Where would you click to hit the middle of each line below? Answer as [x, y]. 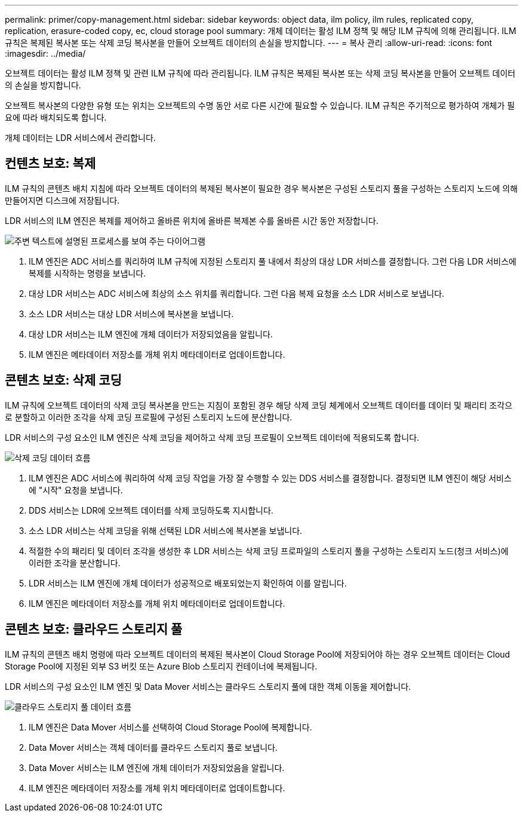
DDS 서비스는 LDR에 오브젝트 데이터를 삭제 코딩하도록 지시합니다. [151, 510]
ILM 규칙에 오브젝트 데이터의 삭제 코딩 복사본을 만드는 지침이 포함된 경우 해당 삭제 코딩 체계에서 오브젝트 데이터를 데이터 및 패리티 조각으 [259, 405]
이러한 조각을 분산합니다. [75, 563]
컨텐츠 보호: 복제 [50, 164]
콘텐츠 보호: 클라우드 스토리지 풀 [94, 629]
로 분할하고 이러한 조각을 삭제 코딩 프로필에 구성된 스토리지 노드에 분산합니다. [149, 417]
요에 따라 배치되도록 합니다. [56, 117]
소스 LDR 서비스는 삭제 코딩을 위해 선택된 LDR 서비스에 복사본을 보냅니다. [166, 530]
